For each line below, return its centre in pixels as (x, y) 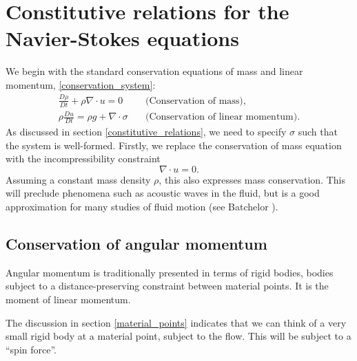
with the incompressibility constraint (83, 158)
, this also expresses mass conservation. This (252, 179)
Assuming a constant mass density (78, 179)
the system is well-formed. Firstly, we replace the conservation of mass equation (174, 145)
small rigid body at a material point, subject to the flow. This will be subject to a (178, 336)
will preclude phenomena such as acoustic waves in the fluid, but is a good (163, 193)
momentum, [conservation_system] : (81, 84)
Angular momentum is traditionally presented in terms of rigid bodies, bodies (170, 272)
